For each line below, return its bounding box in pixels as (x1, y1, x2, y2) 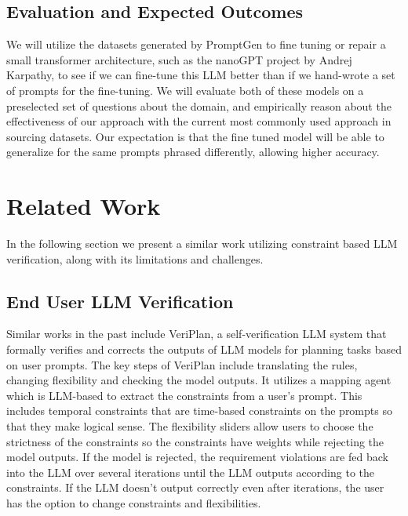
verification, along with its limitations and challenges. (6, 250, 264, 267)
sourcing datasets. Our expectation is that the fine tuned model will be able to (6, 128, 384, 144)
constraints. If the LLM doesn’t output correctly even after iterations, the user (6, 479, 384, 496)
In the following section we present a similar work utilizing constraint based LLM (6, 235, 398, 252)
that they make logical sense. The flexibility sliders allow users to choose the (6, 418, 373, 434)
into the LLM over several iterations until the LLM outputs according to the (6, 463, 374, 480)
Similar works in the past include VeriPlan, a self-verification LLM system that (6, 325, 387, 342)
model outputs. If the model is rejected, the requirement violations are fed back (6, 449, 388, 465)
